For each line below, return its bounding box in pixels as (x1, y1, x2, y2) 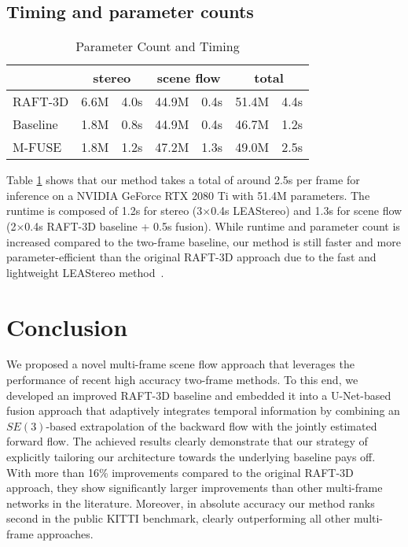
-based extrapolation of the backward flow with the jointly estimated (46, 417, 377, 434)
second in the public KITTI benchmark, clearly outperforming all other (6, 510, 351, 527)
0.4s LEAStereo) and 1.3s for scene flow (211, 202, 402, 219)
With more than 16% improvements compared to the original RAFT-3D (6, 464, 354, 480)
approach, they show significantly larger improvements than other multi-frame (6, 479, 383, 496)
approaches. (37, 526, 94, 542)
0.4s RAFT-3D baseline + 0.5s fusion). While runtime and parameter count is (24, 217, 400, 234)
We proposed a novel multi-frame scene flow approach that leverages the (6, 356, 355, 372)
